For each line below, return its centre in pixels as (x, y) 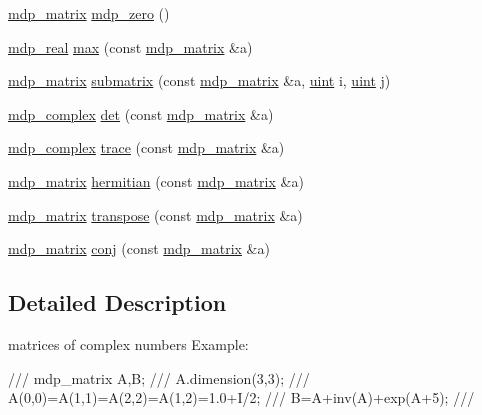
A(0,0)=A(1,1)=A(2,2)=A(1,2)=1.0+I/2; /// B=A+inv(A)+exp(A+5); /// (241, 397)
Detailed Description (117, 302)
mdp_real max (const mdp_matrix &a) (130, 46)
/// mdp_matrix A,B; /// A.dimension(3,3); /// (159, 377)
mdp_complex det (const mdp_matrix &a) (141, 113)
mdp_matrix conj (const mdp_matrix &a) (139, 248)
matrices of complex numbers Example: (128, 343)
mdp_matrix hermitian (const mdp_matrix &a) (156, 180)
